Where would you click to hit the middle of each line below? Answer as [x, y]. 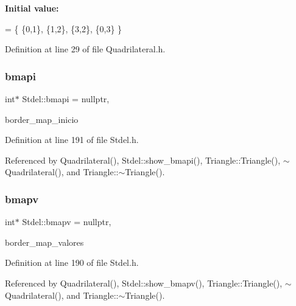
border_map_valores [44, 242]
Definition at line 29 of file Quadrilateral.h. [85, 49]
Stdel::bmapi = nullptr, [66, 99]
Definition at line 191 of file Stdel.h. [72, 140]
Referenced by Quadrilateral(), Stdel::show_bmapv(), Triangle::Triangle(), [144, 283]
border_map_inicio [42, 119]
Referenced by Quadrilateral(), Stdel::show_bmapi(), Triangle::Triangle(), [143, 160]
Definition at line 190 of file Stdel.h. [72, 263]
